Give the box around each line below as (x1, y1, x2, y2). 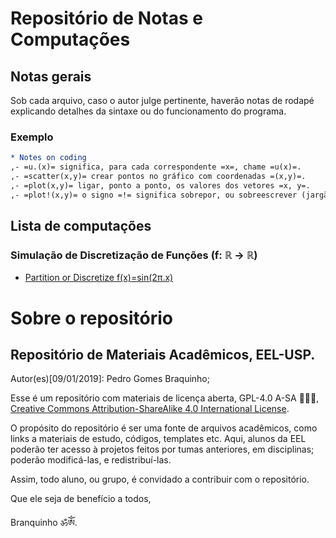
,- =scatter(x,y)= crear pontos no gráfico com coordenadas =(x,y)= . (10, 172, 307, 182)
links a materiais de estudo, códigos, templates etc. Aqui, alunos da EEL (10, 433, 307, 445)
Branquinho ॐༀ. (10, 517, 78, 529)
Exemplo (10, 130, 54, 144)
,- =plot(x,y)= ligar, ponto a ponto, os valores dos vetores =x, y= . (10, 180, 311, 191)
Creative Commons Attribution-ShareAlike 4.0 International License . (10, 403, 290, 415)
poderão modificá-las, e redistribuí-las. (10, 454, 172, 466)
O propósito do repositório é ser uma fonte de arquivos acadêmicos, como (10, 422, 318, 434)
